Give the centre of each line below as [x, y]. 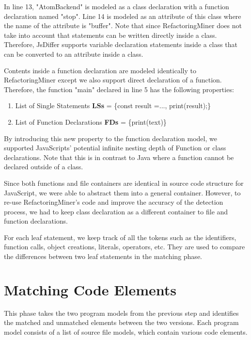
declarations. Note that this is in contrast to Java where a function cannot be [119, 157]
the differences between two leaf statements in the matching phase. [103, 256]
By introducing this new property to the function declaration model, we [110, 138]
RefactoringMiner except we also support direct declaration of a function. [113, 80]
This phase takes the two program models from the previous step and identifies [121, 313]
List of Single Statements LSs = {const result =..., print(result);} [113, 105]
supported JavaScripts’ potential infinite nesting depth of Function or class [115, 148]
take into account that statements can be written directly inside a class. [110, 35]
